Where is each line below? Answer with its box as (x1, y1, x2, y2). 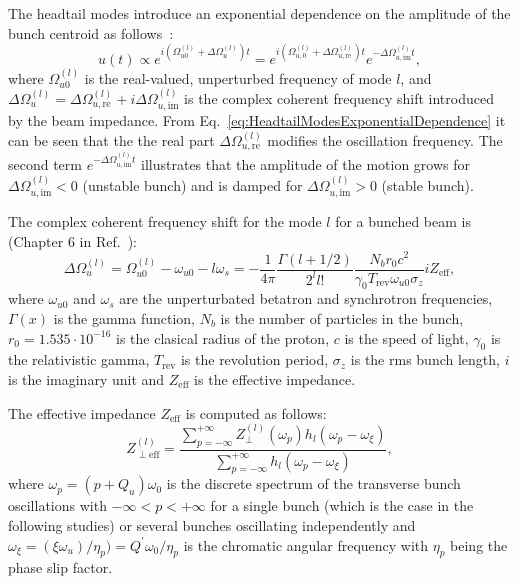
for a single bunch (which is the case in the (210, 495, 474, 516)
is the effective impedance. (194, 368, 356, 389)
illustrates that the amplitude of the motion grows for (141, 154, 470, 175)
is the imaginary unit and (8, 368, 165, 389)
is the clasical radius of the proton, (116, 327, 330, 348)
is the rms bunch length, (350, 349, 500, 370)
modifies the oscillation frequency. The (267, 129, 503, 150)
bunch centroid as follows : (8, 22, 174, 43)
